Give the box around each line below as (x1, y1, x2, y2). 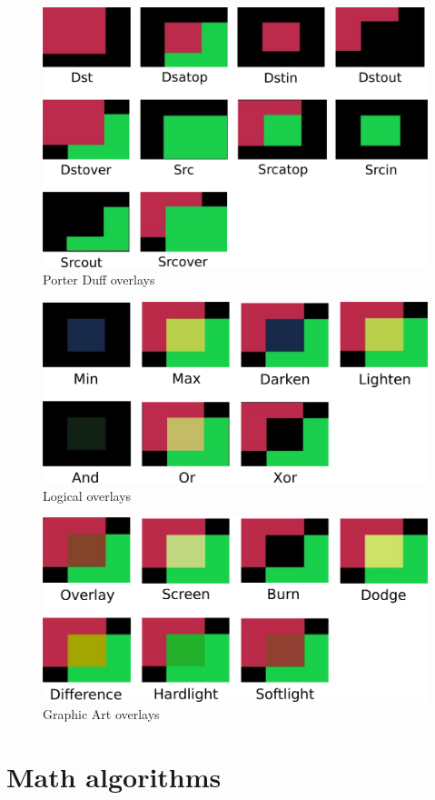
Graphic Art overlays (43, 705, 160, 724)
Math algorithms (6, 758, 222, 795)
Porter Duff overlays (43, 270, 155, 289)
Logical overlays (43, 485, 132, 505)
